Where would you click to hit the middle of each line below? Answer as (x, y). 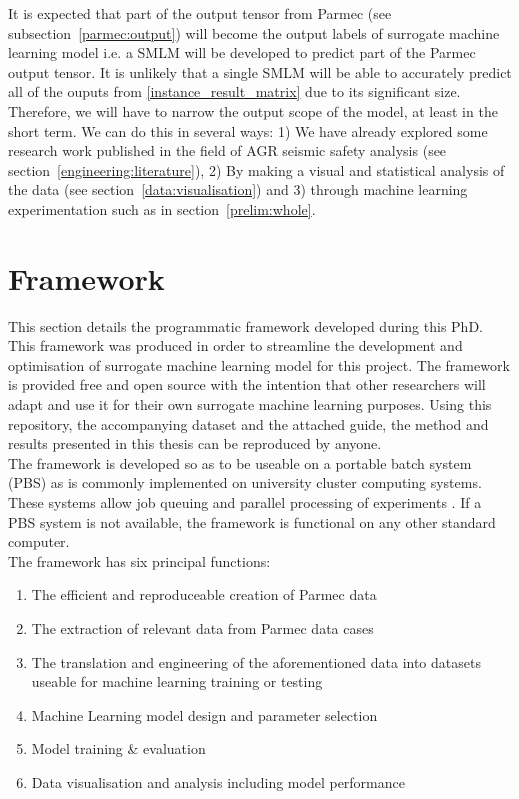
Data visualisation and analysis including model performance (218, 781)
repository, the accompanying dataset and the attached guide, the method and (248, 423)
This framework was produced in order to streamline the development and (235, 345)
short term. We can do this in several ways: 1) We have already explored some (248, 130)
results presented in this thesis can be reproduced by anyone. (195, 443)
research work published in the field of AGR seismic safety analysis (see (227, 150)
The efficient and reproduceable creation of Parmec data (204, 594)
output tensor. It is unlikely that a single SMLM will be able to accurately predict (260, 71)
